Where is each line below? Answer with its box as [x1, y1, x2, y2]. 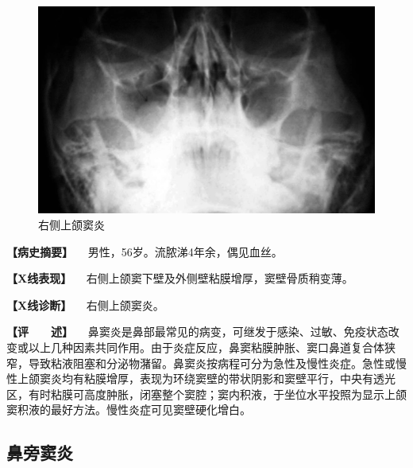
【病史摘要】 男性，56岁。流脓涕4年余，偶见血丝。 [6, 243, 283, 259]
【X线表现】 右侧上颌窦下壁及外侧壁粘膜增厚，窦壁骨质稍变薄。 [6, 270, 353, 287]
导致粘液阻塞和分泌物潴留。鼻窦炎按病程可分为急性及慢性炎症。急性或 [28, 354, 396, 371]
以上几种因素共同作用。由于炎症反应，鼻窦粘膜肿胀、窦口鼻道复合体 [28, 339, 384, 355]
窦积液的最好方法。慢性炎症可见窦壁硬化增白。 [6, 401, 251, 418]
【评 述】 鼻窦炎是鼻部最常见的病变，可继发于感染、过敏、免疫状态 [6, 323, 388, 340]
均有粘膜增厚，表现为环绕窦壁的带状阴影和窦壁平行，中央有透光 [61, 370, 396, 387]
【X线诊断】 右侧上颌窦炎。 [6, 296, 164, 313]
